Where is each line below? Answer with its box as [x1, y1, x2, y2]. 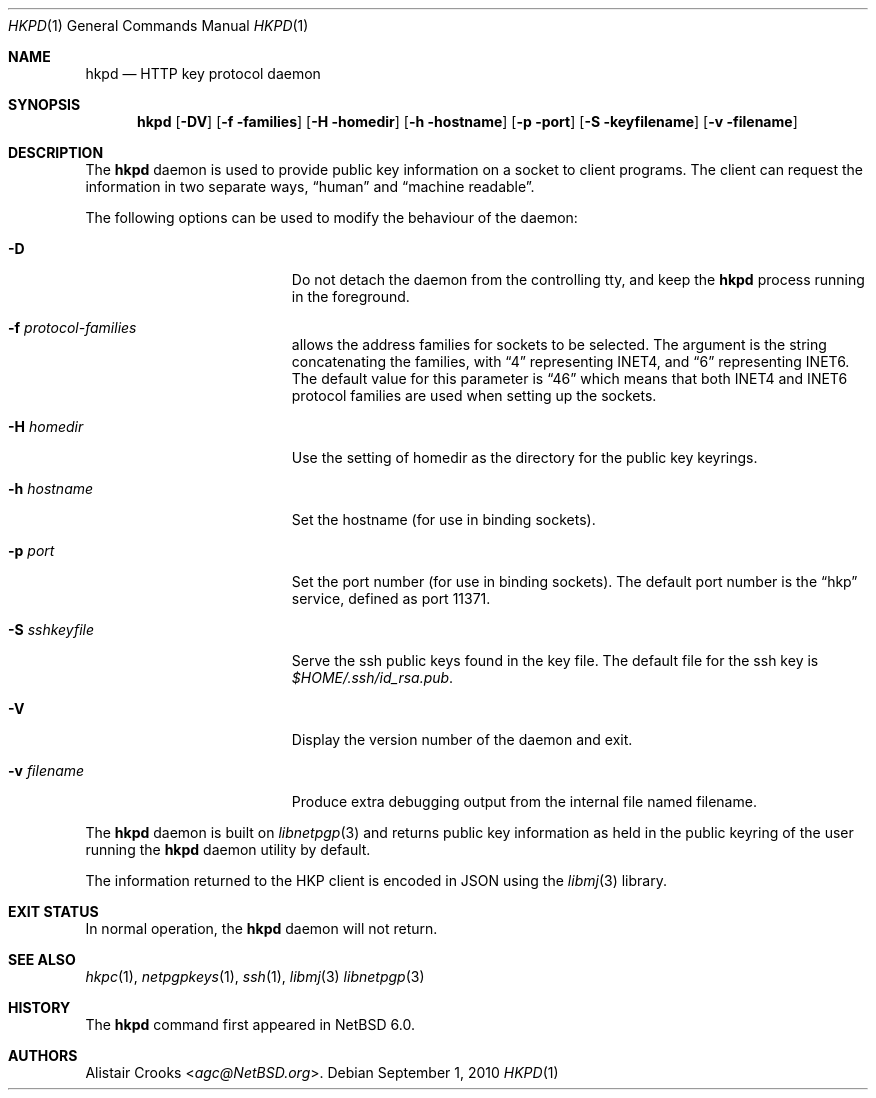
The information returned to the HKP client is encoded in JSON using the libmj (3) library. [85, 872, 667, 889]
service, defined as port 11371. [291, 590, 491, 607]
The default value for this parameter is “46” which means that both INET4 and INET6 [291, 370, 848, 387]
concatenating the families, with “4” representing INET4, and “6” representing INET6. [291, 353, 850, 370]
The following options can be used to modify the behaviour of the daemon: [85, 209, 578, 226]
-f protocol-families [8, 319, 137, 336]
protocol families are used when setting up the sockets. [291, 387, 657, 404]
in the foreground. [291, 288, 410, 305]
